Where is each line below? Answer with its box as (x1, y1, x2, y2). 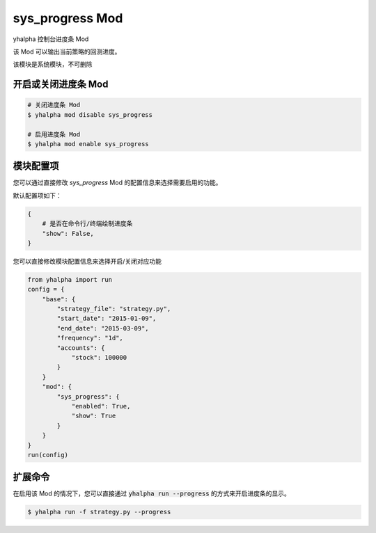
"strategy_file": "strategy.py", (56, 305, 171, 313)
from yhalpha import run (27, 276, 113, 283)
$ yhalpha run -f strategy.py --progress (27, 508, 171, 516)
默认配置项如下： (13, 191, 62, 200)
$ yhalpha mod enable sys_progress (27, 140, 149, 148)
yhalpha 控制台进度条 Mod (13, 35, 89, 43)
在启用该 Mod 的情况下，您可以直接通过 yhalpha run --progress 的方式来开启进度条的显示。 (13, 489, 290, 498)
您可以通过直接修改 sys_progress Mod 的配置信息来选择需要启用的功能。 (13, 178, 222, 187)
